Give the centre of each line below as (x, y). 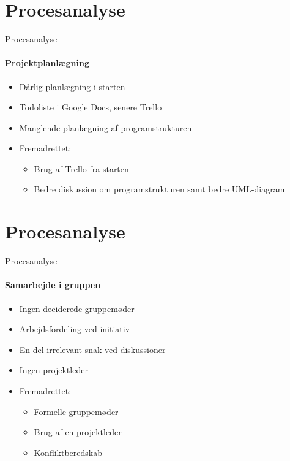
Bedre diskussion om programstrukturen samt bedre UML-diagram (159, 189)
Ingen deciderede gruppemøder (77, 308)
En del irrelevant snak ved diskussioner (92, 349)
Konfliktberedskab (68, 452)
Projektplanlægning (47, 63)
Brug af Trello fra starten (81, 168)
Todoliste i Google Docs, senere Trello (91, 107)
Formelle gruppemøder (76, 411)
